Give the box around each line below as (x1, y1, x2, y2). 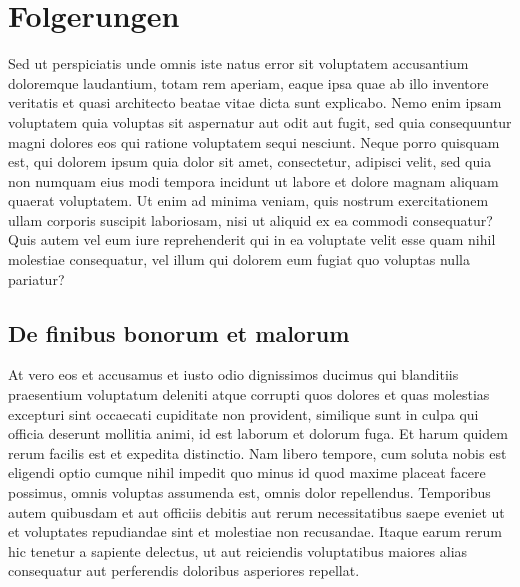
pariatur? (8, 268, 65, 289)
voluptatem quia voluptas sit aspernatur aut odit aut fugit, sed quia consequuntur (8, 111, 512, 132)
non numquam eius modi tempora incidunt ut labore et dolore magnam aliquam (8, 170, 499, 191)
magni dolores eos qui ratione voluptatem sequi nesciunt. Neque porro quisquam (8, 131, 500, 152)
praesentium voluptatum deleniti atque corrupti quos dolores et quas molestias (8, 384, 490, 405)
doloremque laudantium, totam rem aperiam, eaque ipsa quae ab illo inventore (8, 72, 489, 93)
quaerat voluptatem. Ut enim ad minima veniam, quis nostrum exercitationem (8, 190, 489, 211)
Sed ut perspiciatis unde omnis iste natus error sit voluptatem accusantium (8, 53, 469, 74)
